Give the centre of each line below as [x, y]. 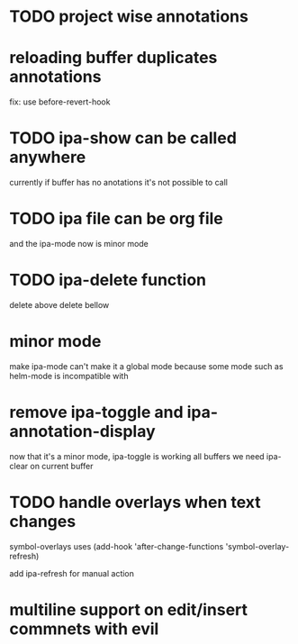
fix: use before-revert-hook [60, 102]
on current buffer [62, 466]
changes [43, 522]
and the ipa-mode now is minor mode [79, 244]
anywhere [48, 157]
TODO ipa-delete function [108, 280]
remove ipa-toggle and [96, 413]
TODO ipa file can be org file [116, 219]
